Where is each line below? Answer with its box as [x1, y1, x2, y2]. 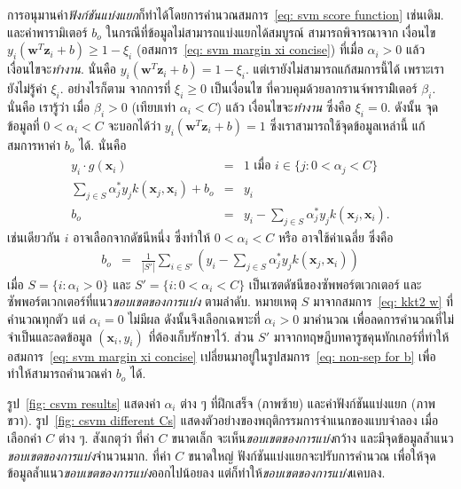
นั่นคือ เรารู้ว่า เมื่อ [7, 97, 90, 115]
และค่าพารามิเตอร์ [7, 22, 88, 41]
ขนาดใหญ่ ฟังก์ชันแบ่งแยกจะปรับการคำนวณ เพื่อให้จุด [187, 446, 436, 464]
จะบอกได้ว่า [107, 115, 161, 134]
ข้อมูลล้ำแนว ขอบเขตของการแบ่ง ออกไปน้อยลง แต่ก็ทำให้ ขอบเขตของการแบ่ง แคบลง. [7, 463, 386, 482]
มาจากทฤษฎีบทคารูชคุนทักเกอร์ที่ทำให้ [273, 327, 449, 345]
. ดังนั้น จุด [387, 97, 439, 115]
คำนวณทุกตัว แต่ [7, 309, 86, 327]
